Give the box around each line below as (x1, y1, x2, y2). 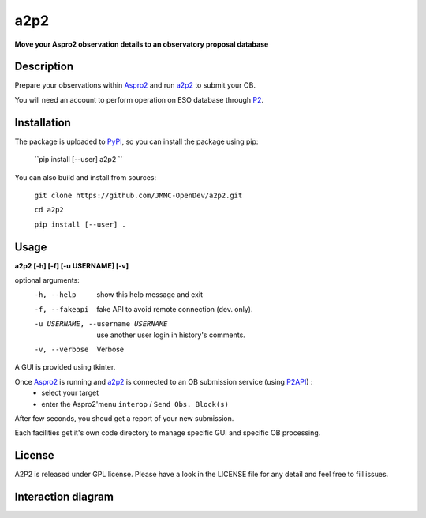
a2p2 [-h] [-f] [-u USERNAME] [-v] (14, 261, 129, 270)
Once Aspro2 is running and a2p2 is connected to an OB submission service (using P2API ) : (14, 377, 313, 386)
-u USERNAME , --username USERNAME (34, 320, 168, 328)
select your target (41, 388, 99, 398)
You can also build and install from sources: (14, 172, 157, 182)
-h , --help (34, 291, 77, 299)
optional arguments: (14, 276, 80, 284)
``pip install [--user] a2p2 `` (34, 155, 123, 164)
